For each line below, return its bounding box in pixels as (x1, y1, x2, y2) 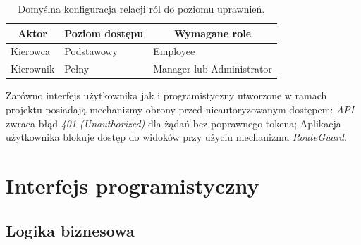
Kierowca (11, 44, 51, 58)
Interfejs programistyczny (6, 170, 259, 199)
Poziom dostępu (64, 25, 144, 40)
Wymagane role (173, 25, 252, 40)
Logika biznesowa (6, 219, 135, 241)
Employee (153, 44, 195, 58)
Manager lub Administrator (153, 61, 272, 76)
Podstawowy (64, 44, 118, 58)
